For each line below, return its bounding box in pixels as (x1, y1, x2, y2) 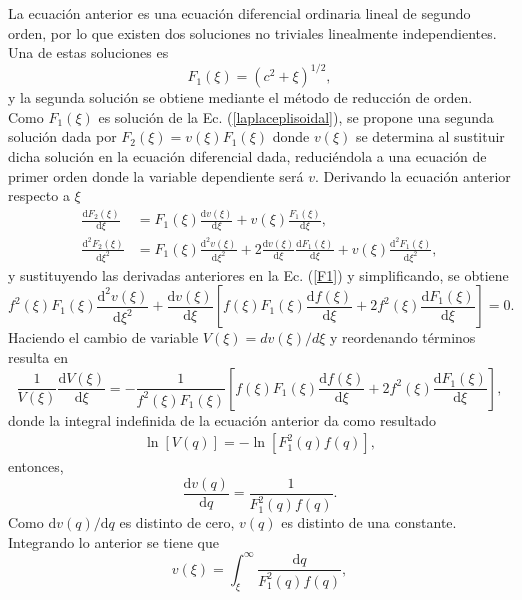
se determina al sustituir (355, 126, 505, 147)
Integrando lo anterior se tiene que (8, 531, 219, 552)
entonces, (8, 456, 64, 477)
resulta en (8, 347, 69, 368)
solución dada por (8, 126, 117, 147)
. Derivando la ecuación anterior (314, 165, 511, 186)
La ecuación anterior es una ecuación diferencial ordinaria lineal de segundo (8, 3, 471, 23)
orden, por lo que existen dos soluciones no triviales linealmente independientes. (8, 22, 497, 43)
